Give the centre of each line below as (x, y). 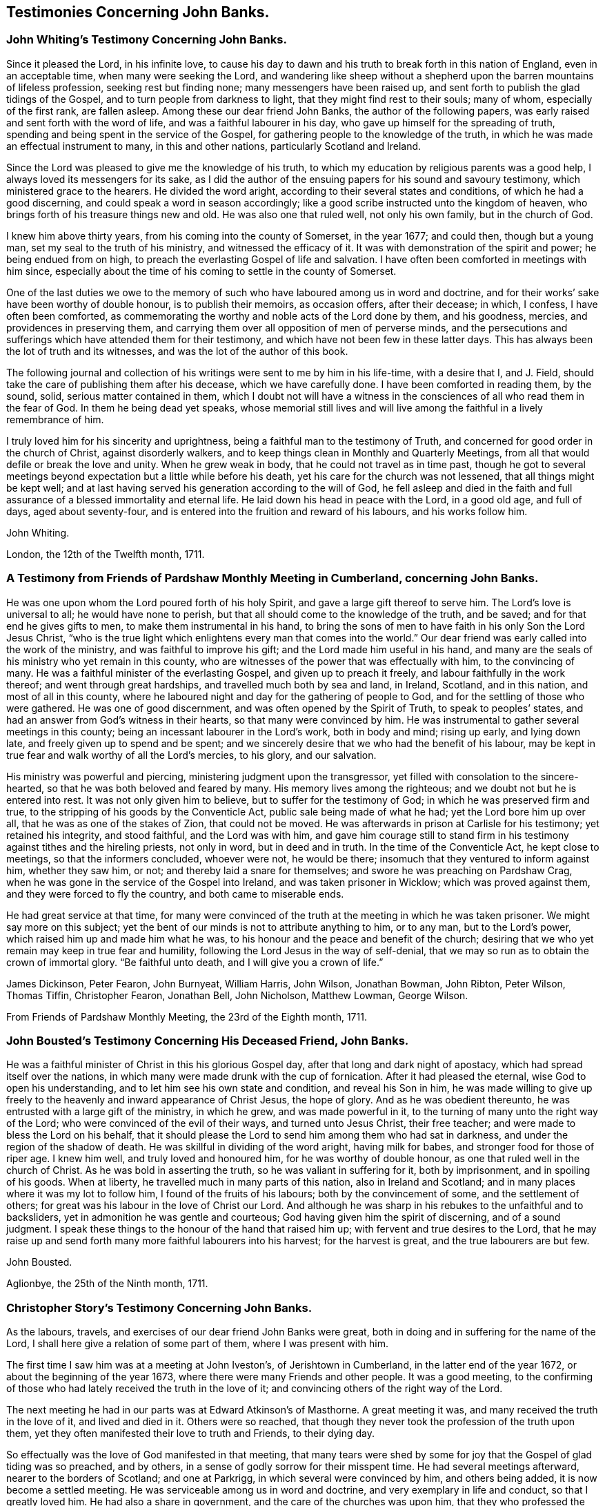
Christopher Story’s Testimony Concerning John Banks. (159, 1307)
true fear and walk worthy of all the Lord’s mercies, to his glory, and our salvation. (191, 755)
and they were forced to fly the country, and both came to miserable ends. (175, 894)
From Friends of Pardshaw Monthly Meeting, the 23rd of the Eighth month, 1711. (187, 1016)
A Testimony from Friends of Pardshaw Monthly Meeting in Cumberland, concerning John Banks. (272, 578)
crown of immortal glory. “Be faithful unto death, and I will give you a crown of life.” (195, 962)
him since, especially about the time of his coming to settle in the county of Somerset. (201, 271)
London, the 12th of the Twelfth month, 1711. (106, 554)
